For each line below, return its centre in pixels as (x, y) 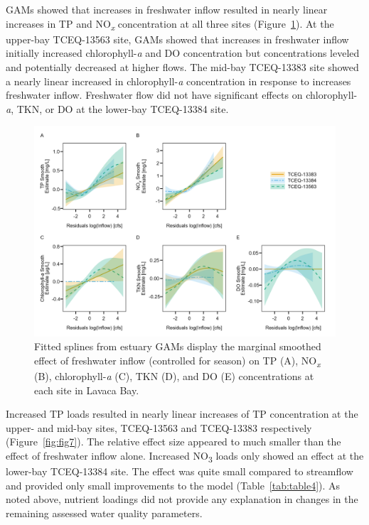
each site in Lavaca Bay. (87, 390)
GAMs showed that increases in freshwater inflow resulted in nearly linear (167, 9)
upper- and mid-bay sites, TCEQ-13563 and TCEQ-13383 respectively (159, 427)
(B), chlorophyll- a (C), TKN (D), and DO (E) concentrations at (174, 376)
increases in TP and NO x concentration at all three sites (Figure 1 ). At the (170, 24)
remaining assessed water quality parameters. (104, 513)
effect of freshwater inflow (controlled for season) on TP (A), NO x (177, 361)
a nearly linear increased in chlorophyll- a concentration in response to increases (178, 81)
